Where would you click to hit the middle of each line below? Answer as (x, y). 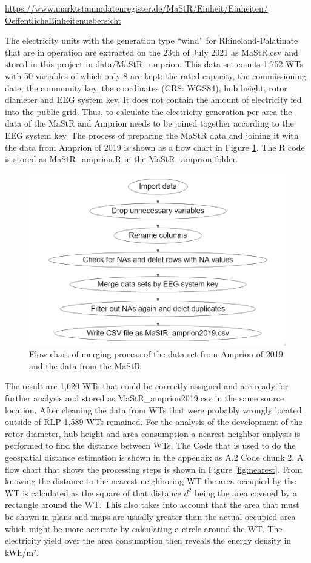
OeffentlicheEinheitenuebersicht (63, 20)
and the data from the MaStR (85, 365)
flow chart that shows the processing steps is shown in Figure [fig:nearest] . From (154, 469)
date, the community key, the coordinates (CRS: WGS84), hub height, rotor (146, 87)
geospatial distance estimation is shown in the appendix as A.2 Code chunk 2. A (154, 457)
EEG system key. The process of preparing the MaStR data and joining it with (152, 135)
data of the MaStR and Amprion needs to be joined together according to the (149, 123)
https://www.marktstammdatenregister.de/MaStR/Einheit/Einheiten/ (136, 8)
